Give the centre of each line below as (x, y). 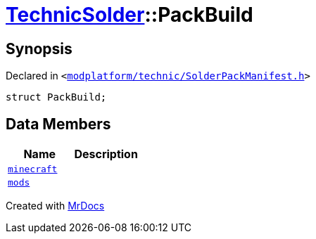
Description (106, 154)
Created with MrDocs (55, 206)
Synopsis (39, 49)
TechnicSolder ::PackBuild (129, 15)
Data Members (58, 124)
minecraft (33, 169)
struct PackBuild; (56, 97)
